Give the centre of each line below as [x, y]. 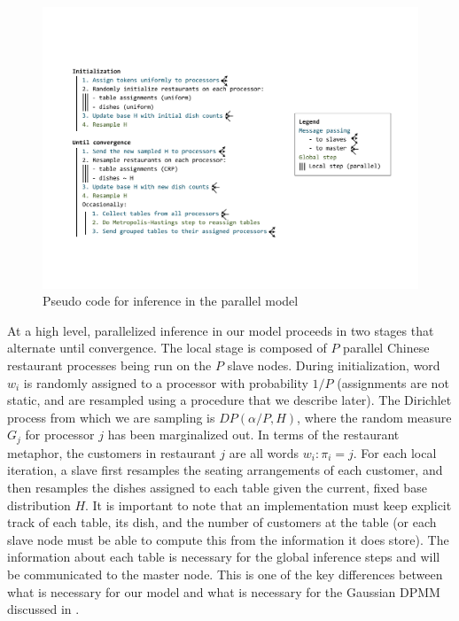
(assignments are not [393, 382]
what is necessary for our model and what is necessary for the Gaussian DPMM [224, 591]
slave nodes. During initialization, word [334, 365]
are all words [264, 452]
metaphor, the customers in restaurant [112, 452]
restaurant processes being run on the [109, 365]
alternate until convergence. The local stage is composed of [167, 348]
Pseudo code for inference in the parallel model [171, 301]
